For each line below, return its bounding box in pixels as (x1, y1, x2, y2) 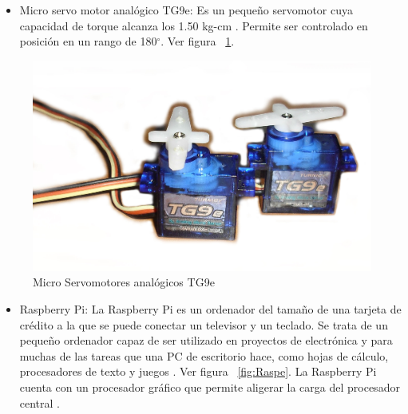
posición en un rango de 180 (19, 33, 157, 49)
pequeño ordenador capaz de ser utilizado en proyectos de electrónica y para (19, 332, 393, 349)
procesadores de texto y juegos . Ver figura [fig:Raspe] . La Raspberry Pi (19, 363, 377, 380)
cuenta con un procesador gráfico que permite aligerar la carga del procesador (19, 378, 400, 395)
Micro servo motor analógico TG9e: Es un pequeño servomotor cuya (19, 2, 353, 18)
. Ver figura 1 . (160, 33, 235, 49)
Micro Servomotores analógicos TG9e (33, 274, 215, 290)
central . (19, 394, 61, 411)
